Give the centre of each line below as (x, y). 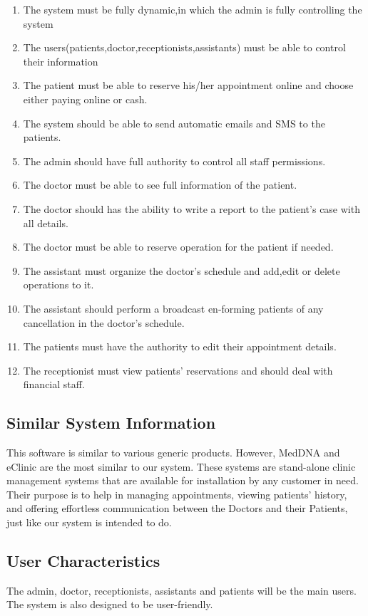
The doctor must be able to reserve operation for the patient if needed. (178, 247)
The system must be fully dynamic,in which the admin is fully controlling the (193, 9)
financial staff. (54, 384)
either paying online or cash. (85, 99)
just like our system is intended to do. (89, 522)
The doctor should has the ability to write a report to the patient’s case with (191, 208)
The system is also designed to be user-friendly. (110, 604)
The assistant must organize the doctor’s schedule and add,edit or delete (182, 270)
